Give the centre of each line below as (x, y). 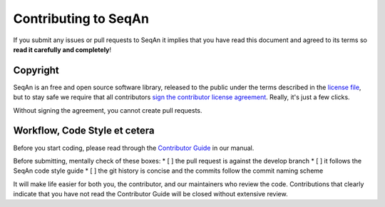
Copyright (36, 70)
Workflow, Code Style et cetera (84, 131)
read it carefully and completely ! (62, 49)
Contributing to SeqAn (81, 19)
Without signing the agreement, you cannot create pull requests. (108, 110)
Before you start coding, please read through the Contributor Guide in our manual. (134, 148)
